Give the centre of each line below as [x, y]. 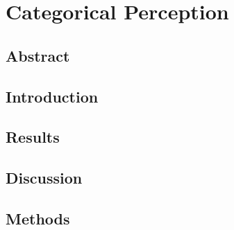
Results [33, 137]
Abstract [38, 55]
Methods [38, 218]
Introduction [52, 96]
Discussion [44, 178]
